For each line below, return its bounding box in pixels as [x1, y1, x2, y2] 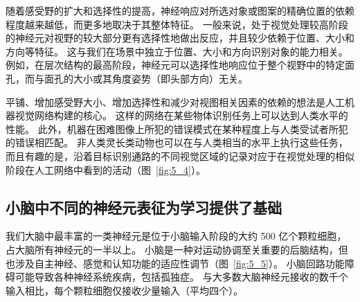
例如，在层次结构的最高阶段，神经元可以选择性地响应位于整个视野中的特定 [6, 57, 345, 72]
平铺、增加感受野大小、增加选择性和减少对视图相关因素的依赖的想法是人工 [6, 94, 345, 109]
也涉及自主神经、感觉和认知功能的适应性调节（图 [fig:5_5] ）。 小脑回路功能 [6, 256, 345, 270]
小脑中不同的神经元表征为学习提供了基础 [6, 196, 282, 217]
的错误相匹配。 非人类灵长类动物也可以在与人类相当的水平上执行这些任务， [6, 135, 348, 150]
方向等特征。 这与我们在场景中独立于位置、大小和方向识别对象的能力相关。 [6, 44, 348, 58]
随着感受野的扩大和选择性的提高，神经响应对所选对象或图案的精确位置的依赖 [6, 3, 354, 17]
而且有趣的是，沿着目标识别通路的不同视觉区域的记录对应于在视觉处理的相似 [6, 148, 354, 163]
